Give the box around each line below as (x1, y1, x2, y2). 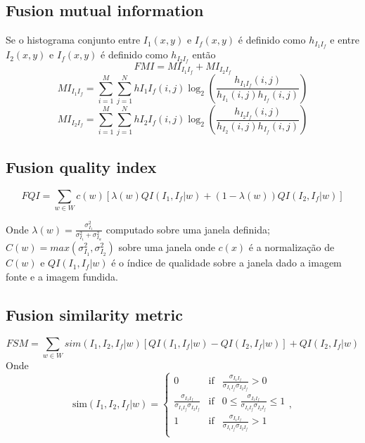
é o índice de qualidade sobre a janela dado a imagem (111, 255, 342, 270)
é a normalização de (248, 240, 335, 255)
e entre (330, 32, 359, 47)
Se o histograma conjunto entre (6, 32, 141, 47)
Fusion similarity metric (6, 303, 183, 325)
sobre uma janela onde (118, 240, 215, 255)
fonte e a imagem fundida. (6, 269, 118, 283)
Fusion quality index (6, 155, 157, 177)
